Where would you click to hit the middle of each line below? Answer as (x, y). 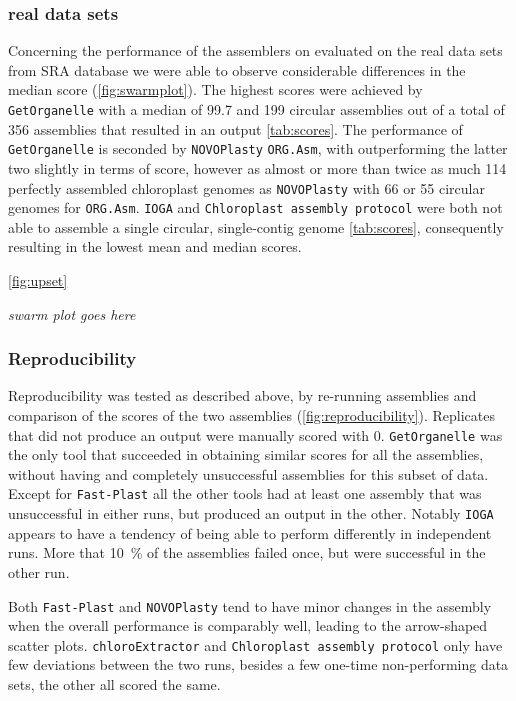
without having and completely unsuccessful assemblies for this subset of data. (248, 473)
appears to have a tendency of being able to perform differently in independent (250, 532)
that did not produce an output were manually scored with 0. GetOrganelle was (255, 434)
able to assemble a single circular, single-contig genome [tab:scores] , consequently (256, 226)
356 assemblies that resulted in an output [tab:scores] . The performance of (235, 128)
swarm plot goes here (72, 313)
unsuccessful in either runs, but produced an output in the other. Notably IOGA (251, 513)
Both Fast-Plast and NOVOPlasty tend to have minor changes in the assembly (250, 605)
